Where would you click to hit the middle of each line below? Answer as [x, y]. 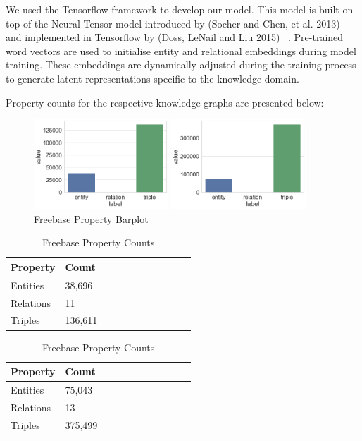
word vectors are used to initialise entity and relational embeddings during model [181, 50]
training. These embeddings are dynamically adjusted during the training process [181, 65]
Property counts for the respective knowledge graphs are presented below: [165, 102]
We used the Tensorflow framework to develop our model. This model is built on [180, 9]
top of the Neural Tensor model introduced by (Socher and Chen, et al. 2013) [173, 23]
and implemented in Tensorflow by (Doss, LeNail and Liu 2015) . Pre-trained [175, 37]
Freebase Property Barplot [91, 218]
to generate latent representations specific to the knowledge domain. [152, 78]
